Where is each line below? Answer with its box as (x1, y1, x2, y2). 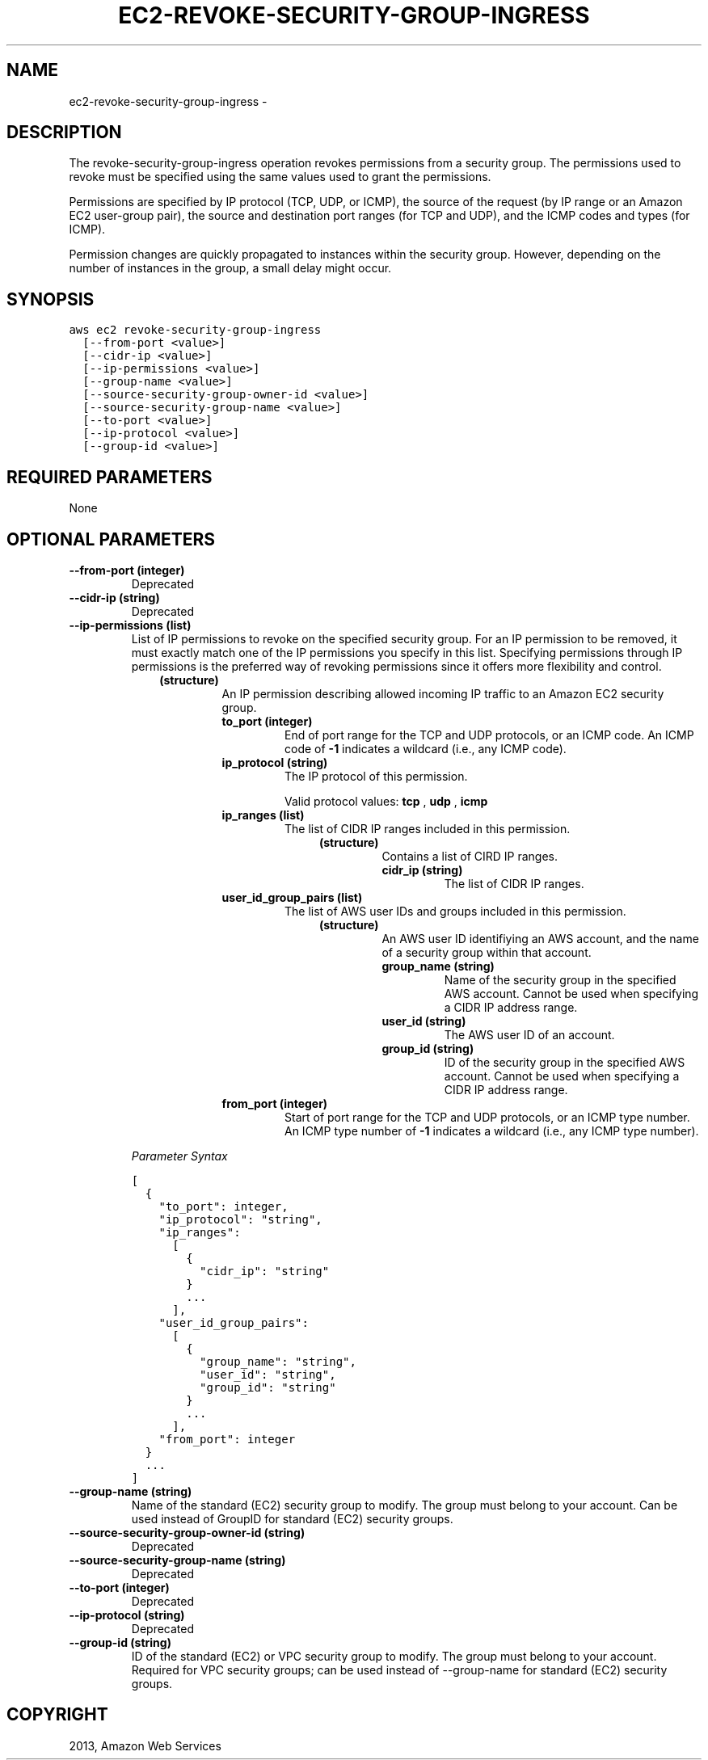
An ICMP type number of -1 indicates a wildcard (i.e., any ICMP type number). (284, 1123, 699, 1138)
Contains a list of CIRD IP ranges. (381, 848, 558, 863)
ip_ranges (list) (221, 807, 305, 822)
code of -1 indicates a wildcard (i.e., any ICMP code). (284, 741, 567, 756)
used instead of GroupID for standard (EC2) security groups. (131, 1511, 453, 1526)
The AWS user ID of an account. (444, 1027, 615, 1042)
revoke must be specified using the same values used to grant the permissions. (69, 170, 491, 184)
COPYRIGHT (6, 1704, 108, 1725)
